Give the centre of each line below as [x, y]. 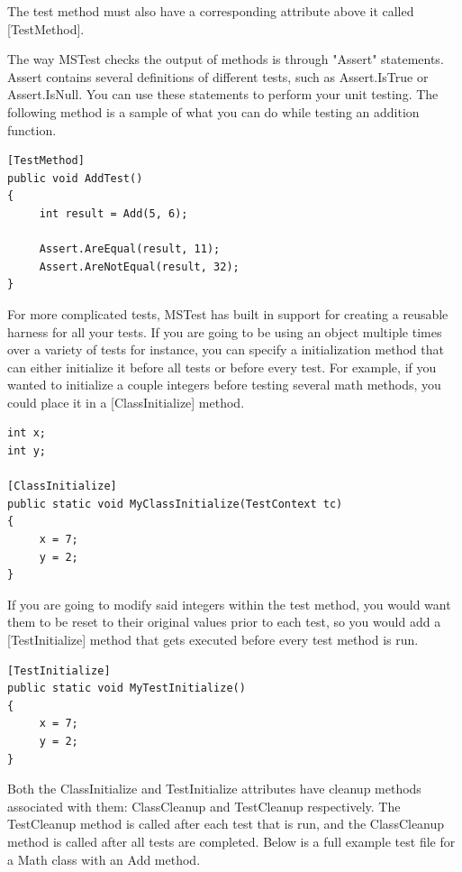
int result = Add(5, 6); [113, 213]
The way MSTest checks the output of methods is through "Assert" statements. [226, 59]
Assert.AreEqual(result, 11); [130, 249]
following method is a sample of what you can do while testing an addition [213, 111]
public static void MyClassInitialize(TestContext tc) [175, 504]
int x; [27, 433]
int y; [27, 451]
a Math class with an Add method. [104, 859]
